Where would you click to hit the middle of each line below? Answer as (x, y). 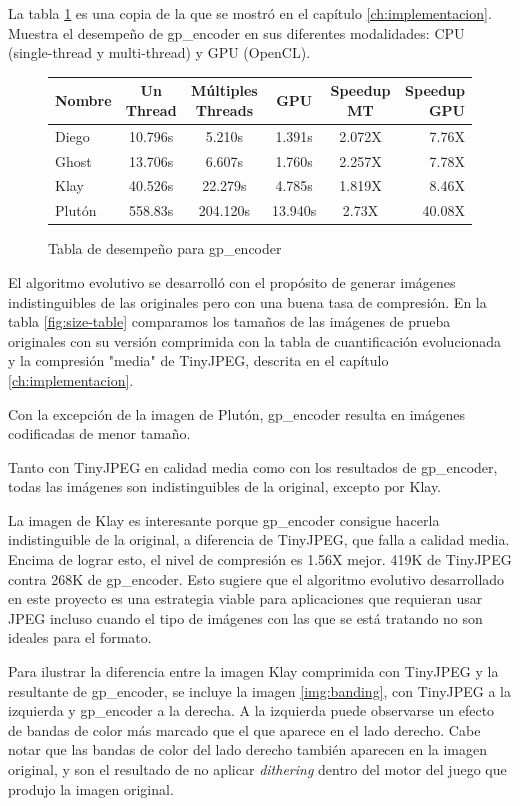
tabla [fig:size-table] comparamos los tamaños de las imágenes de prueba (229, 321)
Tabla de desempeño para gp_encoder (165, 248)
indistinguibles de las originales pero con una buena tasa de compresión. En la (247, 301)
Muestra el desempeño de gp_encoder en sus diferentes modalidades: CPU (236, 32)
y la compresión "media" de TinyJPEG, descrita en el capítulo (198, 360)
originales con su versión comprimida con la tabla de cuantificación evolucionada (255, 340)
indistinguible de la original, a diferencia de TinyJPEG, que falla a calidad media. (259, 539)
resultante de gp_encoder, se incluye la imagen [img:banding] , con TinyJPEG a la (260, 690)
